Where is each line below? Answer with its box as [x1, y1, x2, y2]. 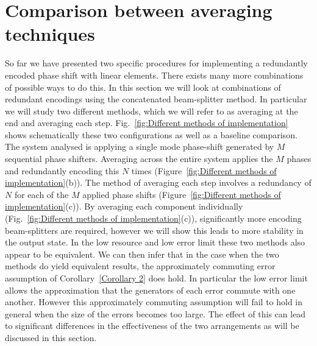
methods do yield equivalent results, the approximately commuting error [5, 259, 276, 272]
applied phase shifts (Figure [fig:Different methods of [82, 188, 281, 200]
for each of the [14, 188, 69, 200]
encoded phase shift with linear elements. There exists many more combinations [5, 68, 304, 81]
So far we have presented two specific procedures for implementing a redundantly [5, 57, 308, 69]
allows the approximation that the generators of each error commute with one [5, 283, 296, 296]
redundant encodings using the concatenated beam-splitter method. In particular [5, 93, 307, 105]
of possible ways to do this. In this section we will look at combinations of [5, 80, 281, 93]
